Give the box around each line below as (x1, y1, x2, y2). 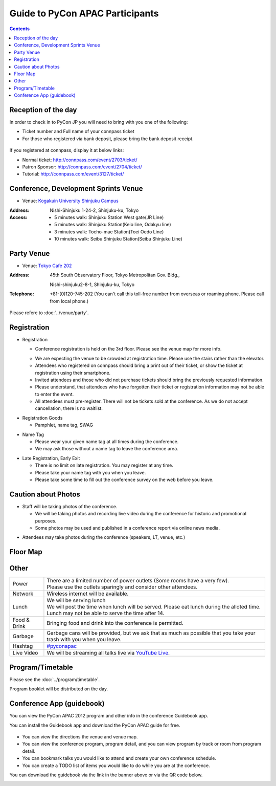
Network (12, 590, 34, 597)
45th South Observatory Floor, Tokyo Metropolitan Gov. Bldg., (50, 272, 180, 278)
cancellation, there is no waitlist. (35, 405, 103, 411)
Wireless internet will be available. (47, 590, 129, 597)
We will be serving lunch (47, 597, 106, 604)
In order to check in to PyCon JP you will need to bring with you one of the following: (9, 119, 188, 125)
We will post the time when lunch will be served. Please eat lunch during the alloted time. (47, 603, 261, 610)
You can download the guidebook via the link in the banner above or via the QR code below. (9, 772, 203, 778)
